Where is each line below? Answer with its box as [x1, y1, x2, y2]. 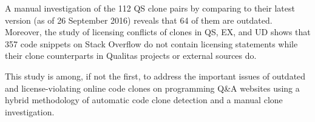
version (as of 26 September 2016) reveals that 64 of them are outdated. [5, 13, 273, 26]
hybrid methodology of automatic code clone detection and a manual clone [5, 93, 283, 106]
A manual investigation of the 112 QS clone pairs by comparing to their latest [5, 2, 295, 14]
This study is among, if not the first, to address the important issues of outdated [5, 69, 306, 82]
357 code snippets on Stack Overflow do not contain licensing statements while [5, 37, 298, 50]
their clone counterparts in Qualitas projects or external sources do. [5, 49, 257, 62]
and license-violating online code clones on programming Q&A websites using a [5, 81, 300, 94]
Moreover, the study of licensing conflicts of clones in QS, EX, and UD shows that [5, 25, 311, 38]
